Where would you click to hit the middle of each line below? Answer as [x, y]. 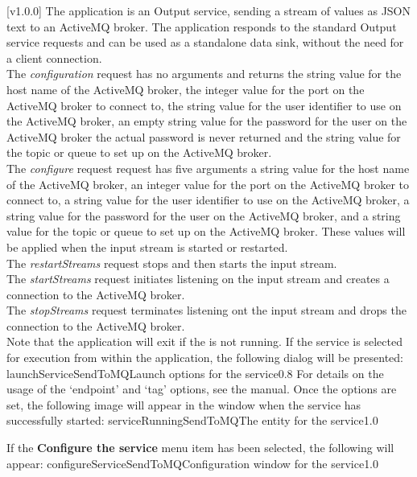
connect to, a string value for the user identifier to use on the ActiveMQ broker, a [208, 200]
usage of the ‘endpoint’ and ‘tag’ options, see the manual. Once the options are [202, 389]
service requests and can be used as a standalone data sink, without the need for [205, 42]
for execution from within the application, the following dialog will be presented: [205, 358]
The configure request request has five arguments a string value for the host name [208, 168]
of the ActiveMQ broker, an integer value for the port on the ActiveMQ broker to [208, 184]
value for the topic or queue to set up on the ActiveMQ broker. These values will [206, 231]
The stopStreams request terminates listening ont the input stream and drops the [206, 310]
